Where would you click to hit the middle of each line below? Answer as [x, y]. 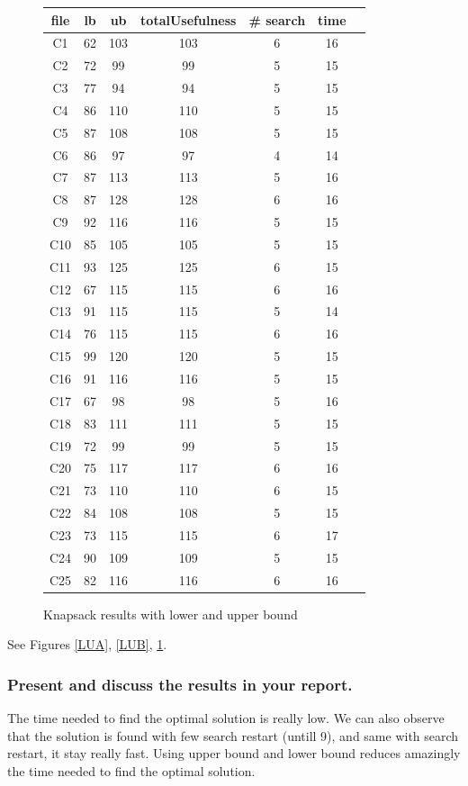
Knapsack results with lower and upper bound [171, 614]
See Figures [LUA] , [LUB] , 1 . [87, 644]
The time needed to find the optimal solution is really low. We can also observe [226, 718]
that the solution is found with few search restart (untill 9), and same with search [233, 735]
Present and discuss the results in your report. [180, 684]
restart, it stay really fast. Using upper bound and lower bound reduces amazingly [234, 753]
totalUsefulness [189, 19]
